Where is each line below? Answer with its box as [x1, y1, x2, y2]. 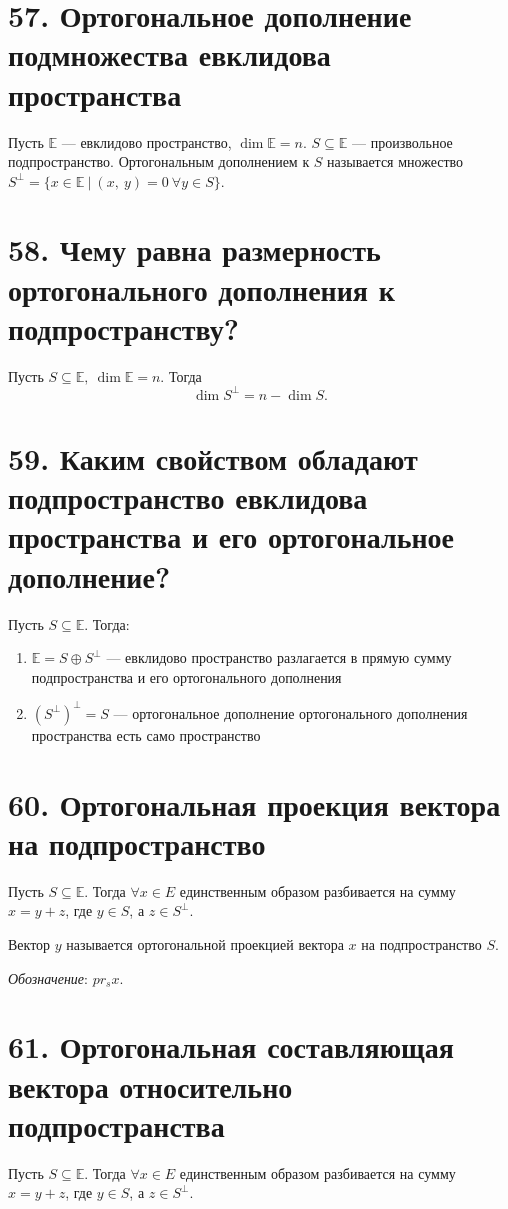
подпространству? [8, 307, 239, 348]
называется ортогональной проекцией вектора [66, 933, 344, 954]
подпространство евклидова [8, 477, 368, 518]
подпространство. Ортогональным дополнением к [8, 151, 310, 172]
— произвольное [352, 131, 453, 152]
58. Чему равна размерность [8, 229, 381, 270]
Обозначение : [8, 967, 88, 988]
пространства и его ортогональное [8, 516, 455, 557]
